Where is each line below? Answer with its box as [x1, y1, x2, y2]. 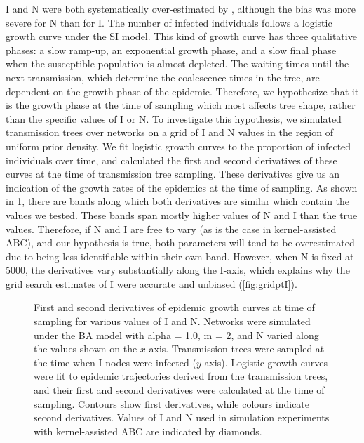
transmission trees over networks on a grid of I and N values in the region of [6, 125, 333, 140]
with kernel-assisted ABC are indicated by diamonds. [34, 423, 262, 438]
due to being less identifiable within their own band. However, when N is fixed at [6, 249, 354, 263]
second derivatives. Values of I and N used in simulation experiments [34, 410, 330, 425]
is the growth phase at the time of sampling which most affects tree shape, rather [6, 98, 356, 112]
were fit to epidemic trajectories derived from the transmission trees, [34, 369, 328, 383]
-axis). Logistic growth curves [201, 355, 328, 369]
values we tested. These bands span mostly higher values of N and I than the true [6, 207, 358, 222]
